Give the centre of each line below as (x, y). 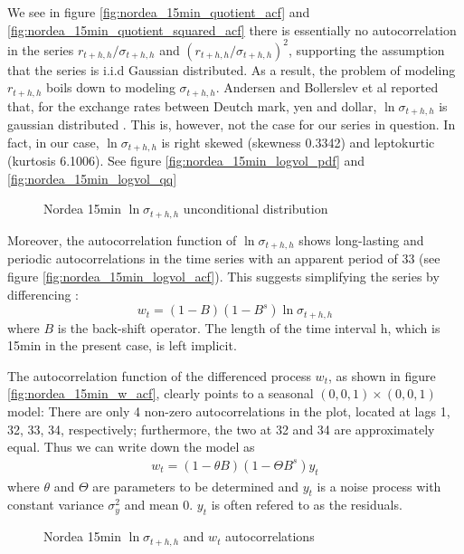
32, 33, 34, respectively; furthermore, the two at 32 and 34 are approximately (221, 429)
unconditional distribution (256, 209)
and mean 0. (159, 505)
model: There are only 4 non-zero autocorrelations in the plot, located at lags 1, (229, 411)
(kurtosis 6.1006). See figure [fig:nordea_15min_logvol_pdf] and (186, 161)
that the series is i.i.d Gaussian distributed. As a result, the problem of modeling (232, 69)
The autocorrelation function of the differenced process (159, 375)
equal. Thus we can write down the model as (131, 447)
